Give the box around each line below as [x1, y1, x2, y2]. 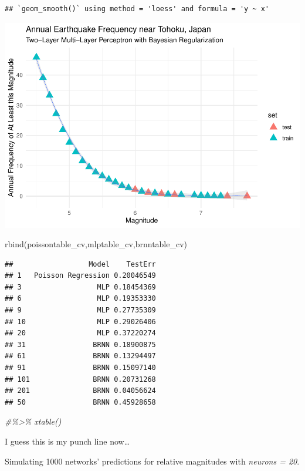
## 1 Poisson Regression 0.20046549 [5, 271, 156, 280]
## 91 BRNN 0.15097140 [5, 364, 156, 372]
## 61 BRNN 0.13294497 [5, 352, 156, 361]
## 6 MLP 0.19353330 [5, 294, 156, 303]
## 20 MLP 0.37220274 [5, 329, 156, 338]
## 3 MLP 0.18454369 [5, 282, 156, 291]
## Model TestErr [5, 260, 156, 268]
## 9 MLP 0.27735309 [5, 306, 156, 315]
